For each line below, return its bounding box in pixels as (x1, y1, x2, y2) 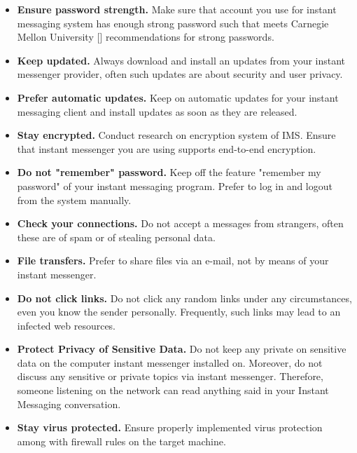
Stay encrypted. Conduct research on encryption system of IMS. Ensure (17, 128, 336, 142)
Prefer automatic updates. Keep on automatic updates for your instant (17, 90, 339, 104)
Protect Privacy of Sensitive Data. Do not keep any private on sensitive (17, 342, 346, 356)
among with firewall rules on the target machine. (17, 433, 226, 448)
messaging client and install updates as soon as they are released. (17, 104, 297, 119)
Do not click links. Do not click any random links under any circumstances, (17, 290, 352, 305)
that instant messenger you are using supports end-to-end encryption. (17, 141, 316, 156)
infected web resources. (17, 318, 116, 332)
